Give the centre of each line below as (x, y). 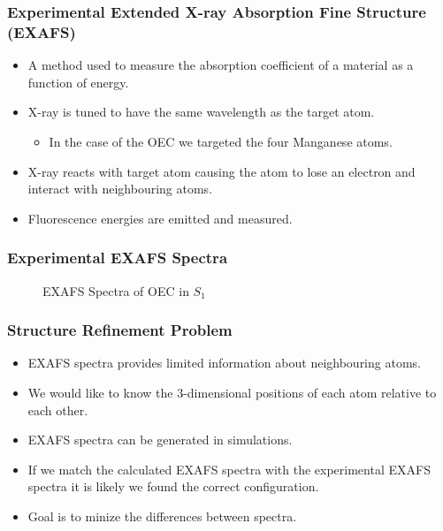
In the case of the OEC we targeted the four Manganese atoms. (221, 141)
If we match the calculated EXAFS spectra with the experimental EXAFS (229, 469)
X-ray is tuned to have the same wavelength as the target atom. (201, 112)
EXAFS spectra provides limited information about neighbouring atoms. (224, 363)
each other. (58, 410)
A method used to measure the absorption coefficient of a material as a (221, 65)
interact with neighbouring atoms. (120, 189)
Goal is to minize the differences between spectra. (162, 516)
